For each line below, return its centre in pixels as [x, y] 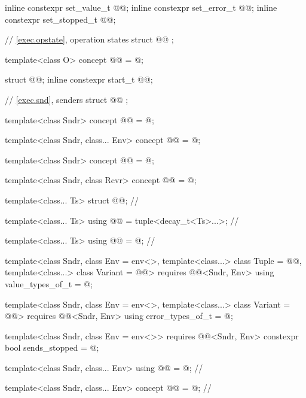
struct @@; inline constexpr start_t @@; [79, 79]
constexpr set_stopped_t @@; [60, 19]
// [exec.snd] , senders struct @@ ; [67, 99]
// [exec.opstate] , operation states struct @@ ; [89, 39]
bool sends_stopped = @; [52, 347]
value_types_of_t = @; [49, 283]
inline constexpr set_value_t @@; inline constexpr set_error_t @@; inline [141, 7]
